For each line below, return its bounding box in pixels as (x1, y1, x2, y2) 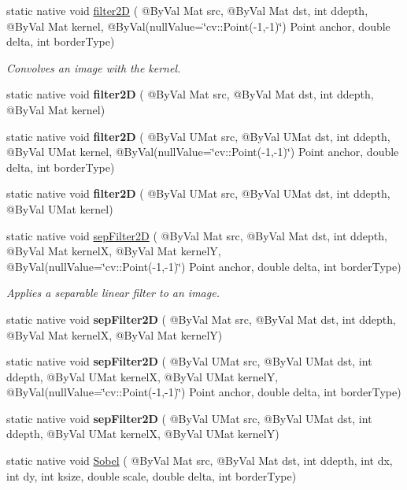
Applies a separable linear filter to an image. (6, 284, 220, 301)
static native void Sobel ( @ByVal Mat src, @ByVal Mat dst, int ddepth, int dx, (6, 452, 393, 469)
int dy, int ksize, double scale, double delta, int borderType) (6, 467, 297, 484)
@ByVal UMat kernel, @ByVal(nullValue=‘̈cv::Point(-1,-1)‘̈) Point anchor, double (6, 143, 399, 160)
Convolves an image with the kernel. (6, 59, 181, 76)
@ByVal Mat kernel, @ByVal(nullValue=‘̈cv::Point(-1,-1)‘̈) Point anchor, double (6, 17, 390, 34)
